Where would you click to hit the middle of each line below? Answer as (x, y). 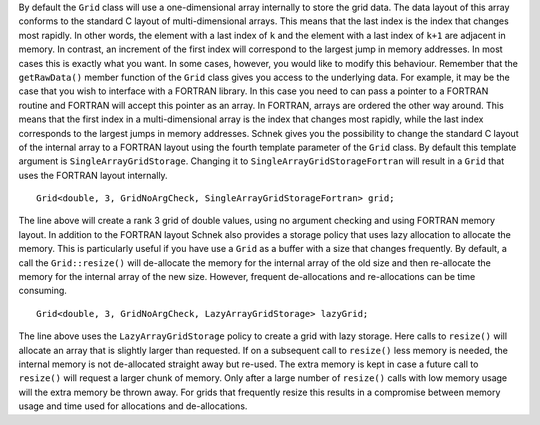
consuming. (42, 291)
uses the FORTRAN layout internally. (93, 175)
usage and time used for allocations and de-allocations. (133, 406)
